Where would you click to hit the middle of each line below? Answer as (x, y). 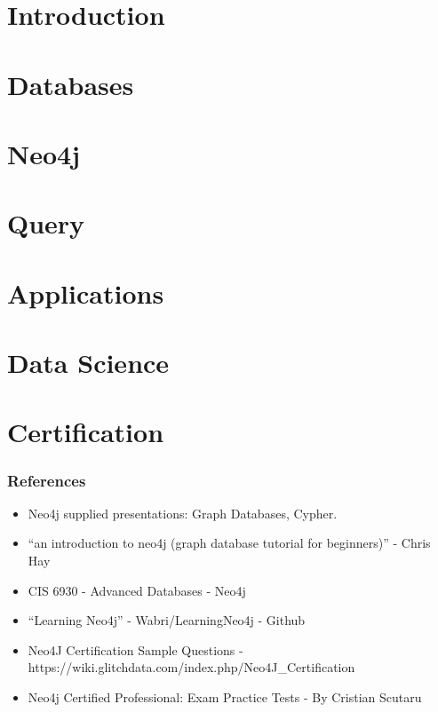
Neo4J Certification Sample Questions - (135, 649)
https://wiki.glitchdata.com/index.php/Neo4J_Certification (191, 667)
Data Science (88, 363)
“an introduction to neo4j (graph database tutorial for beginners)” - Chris (229, 543)
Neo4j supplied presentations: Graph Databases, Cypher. (183, 513)
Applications (86, 293)
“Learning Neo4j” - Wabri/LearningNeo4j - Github (167, 620)
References (47, 480)
